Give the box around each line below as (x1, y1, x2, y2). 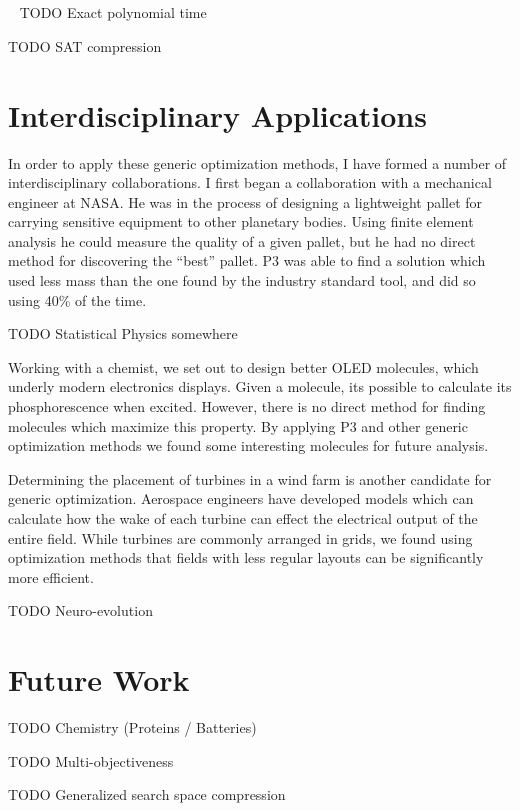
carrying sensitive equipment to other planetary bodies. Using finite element (8, 211, 474, 232)
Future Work (8, 659, 190, 700)
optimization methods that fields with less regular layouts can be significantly (8, 547, 484, 568)
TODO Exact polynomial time (19, 2, 207, 23)
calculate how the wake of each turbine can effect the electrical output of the (8, 508, 478, 528)
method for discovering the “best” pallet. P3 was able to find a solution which (8, 250, 486, 271)
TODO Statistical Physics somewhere (8, 323, 238, 344)
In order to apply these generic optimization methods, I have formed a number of (8, 152, 507, 173)
